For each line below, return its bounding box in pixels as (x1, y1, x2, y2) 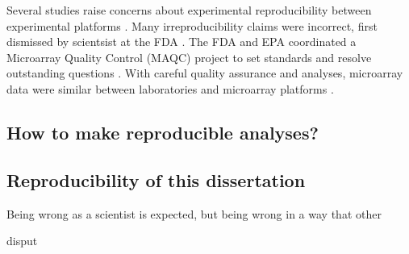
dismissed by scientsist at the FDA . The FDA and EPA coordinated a (6, 33, 357, 50)
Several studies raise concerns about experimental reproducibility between (6, 2, 372, 18)
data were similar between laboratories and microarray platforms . (6, 80, 334, 97)
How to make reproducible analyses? (6, 119, 319, 144)
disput (6, 232, 38, 249)
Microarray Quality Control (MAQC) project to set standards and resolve (6, 48, 372, 65)
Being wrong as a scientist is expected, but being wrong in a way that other (6, 205, 382, 222)
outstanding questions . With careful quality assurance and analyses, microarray (6, 65, 403, 81)
